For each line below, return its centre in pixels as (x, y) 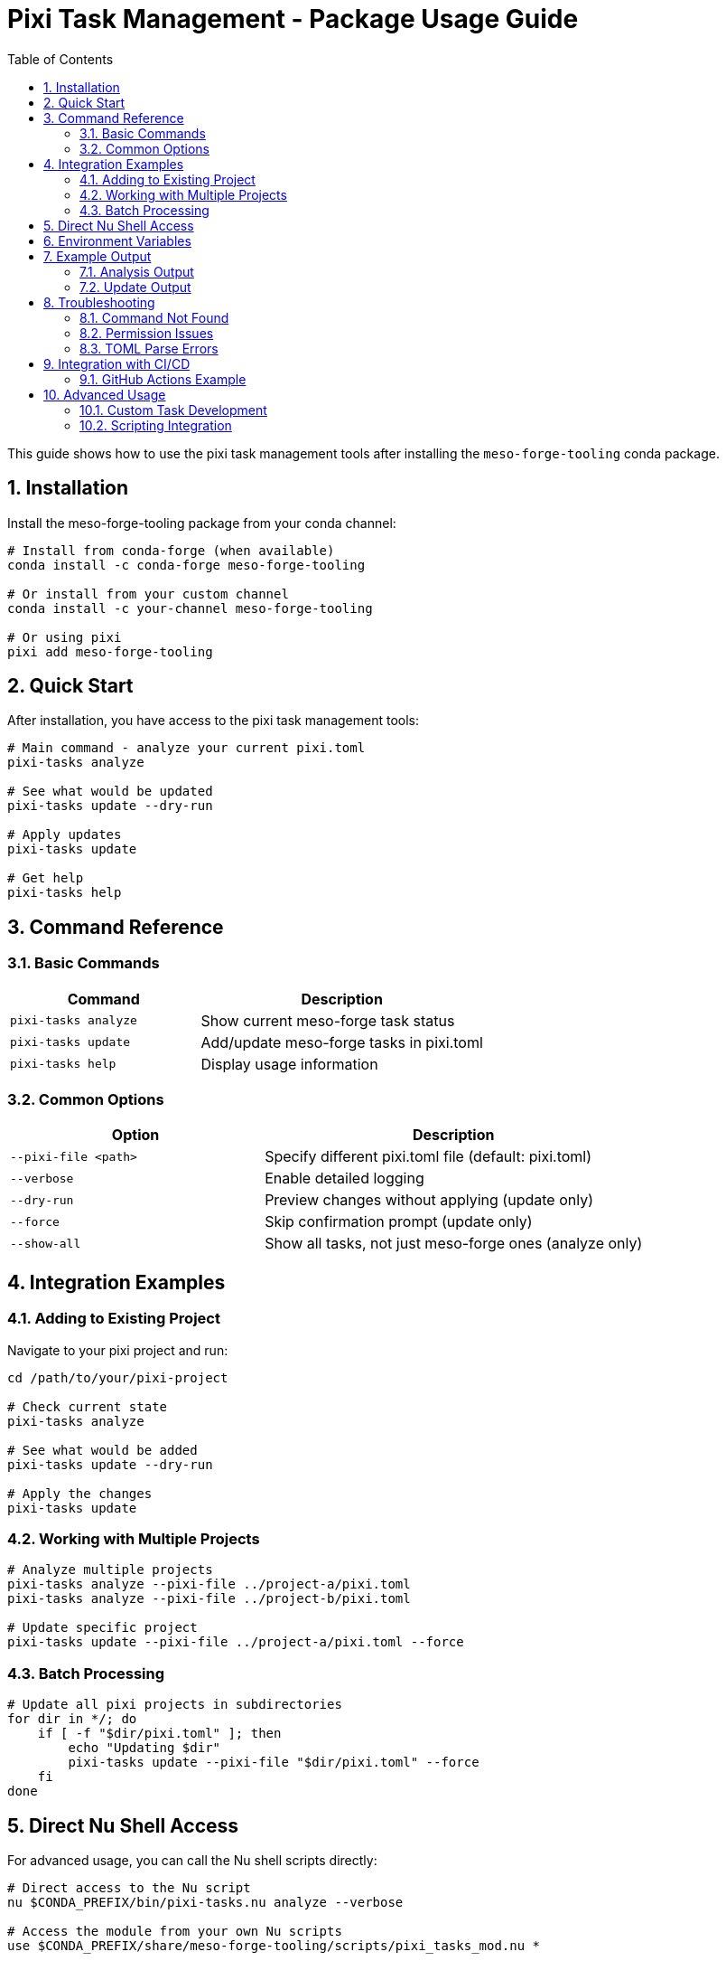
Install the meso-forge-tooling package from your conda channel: (202, 523)
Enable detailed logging (344, 1178)
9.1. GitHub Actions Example (163, 379)
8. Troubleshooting (99, 302)
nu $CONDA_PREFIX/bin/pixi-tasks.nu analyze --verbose (205, 1902)
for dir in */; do (72, 1719)
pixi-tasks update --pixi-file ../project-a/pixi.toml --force (236, 1642)
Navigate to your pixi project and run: (118, 1350)
